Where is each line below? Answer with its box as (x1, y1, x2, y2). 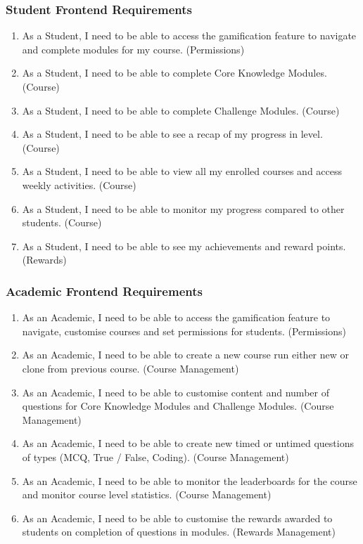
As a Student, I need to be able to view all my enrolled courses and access (22, 164, 343, 179)
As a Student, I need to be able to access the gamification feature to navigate (22, 28, 357, 43)
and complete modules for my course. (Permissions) (22, 41, 245, 56)
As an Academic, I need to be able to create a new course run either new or (22, 347, 350, 362)
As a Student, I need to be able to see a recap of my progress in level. (22, 127, 323, 141)
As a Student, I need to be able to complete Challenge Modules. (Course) (22, 103, 340, 117)
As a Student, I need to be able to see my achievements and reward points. (22, 238, 346, 253)
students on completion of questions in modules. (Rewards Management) (22, 524, 336, 539)
